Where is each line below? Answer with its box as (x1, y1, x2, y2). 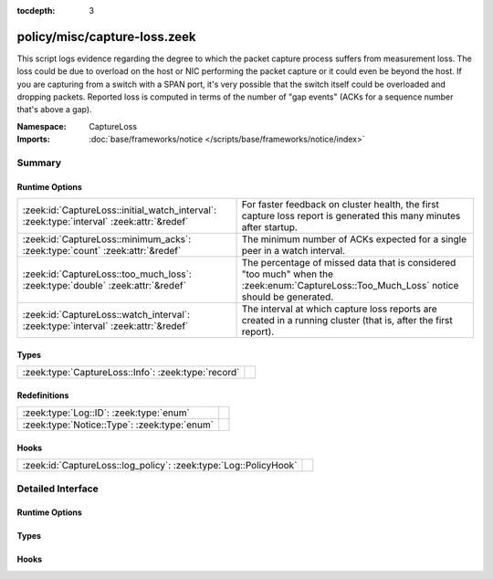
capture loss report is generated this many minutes (241, 210, 461, 223)
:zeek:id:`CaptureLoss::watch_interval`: (22, 309, 191, 321)
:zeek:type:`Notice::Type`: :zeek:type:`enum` (22, 418, 215, 431)
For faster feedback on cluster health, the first (241, 198, 440, 211)
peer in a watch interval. (241, 245, 346, 258)
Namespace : (16, 121, 68, 132)
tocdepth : (16, 5, 56, 16)
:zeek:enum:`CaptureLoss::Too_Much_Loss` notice (241, 279, 459, 292)
